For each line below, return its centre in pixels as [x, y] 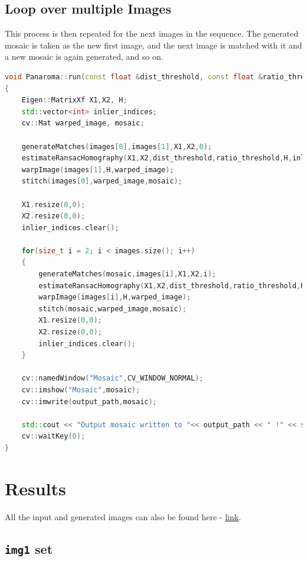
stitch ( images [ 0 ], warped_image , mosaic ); [102, 181]
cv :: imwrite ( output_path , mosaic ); [89, 402]
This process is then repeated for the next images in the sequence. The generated [152, 33]
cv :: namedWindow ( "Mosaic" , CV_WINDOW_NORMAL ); [112, 378]
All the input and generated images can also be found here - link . [123, 516]
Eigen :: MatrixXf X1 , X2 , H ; [74, 100]
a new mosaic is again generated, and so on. [84, 57]
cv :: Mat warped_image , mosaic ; [83, 123]
